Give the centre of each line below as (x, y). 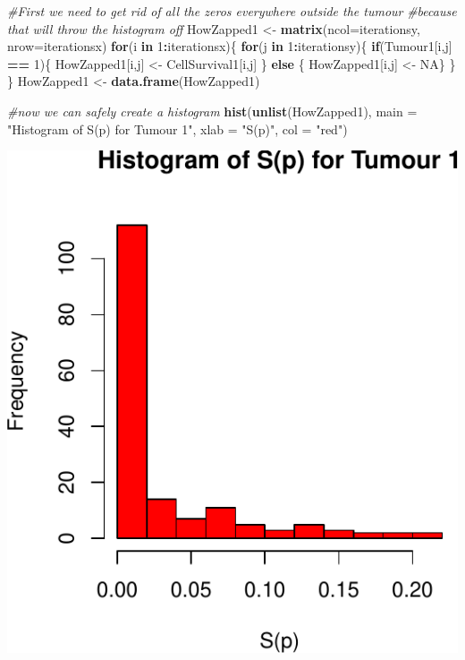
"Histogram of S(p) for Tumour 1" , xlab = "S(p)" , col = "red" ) (178, 129)
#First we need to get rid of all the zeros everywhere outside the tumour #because (232, 11)
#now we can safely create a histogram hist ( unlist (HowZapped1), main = (212, 111)
